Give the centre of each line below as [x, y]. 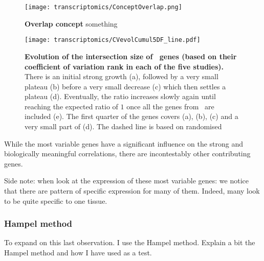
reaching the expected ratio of [71, 106]
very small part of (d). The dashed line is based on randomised [123, 126]
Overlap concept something [71, 23]
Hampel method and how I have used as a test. [78, 253]
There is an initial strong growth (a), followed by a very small [122, 76]
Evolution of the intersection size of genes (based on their [131, 56]
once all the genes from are [170, 106]
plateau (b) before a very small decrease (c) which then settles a [125, 86]
